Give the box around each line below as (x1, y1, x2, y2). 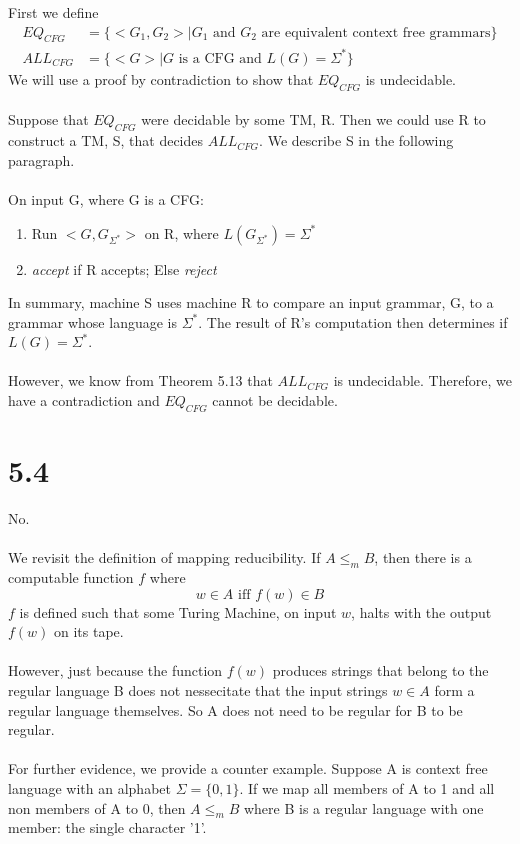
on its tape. (54, 621, 124, 642)
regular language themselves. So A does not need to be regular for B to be (8, 699, 463, 720)
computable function (8, 566, 134, 587)
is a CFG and (178, 51, 262, 66)
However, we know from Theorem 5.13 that (8, 370, 273, 391)
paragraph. (8, 149, 75, 170)
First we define (8, 2, 99, 22)
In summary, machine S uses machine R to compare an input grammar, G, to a (8, 292, 494, 313)
